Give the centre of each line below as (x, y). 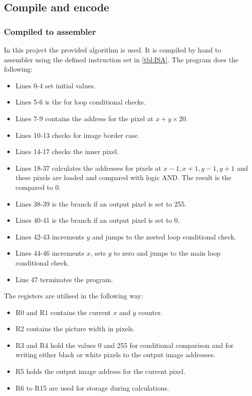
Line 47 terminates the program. (64, 279)
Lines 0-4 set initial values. (56, 85)
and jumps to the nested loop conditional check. (164, 236)
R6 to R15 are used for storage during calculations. (92, 387)
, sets (98, 253)
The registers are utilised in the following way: (74, 296)
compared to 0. (38, 187)
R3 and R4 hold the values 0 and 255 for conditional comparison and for (125, 345)
